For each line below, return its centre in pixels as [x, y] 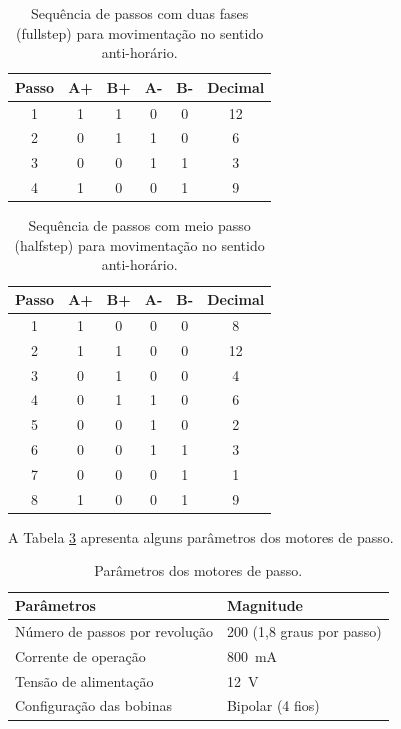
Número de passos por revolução [114, 630]
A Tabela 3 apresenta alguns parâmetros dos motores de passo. [201, 536]
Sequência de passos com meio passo [139, 225]
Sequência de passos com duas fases [139, 13]
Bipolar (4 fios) [273, 705]
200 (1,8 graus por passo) [304, 630]
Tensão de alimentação [84, 680]
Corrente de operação [80, 655]
